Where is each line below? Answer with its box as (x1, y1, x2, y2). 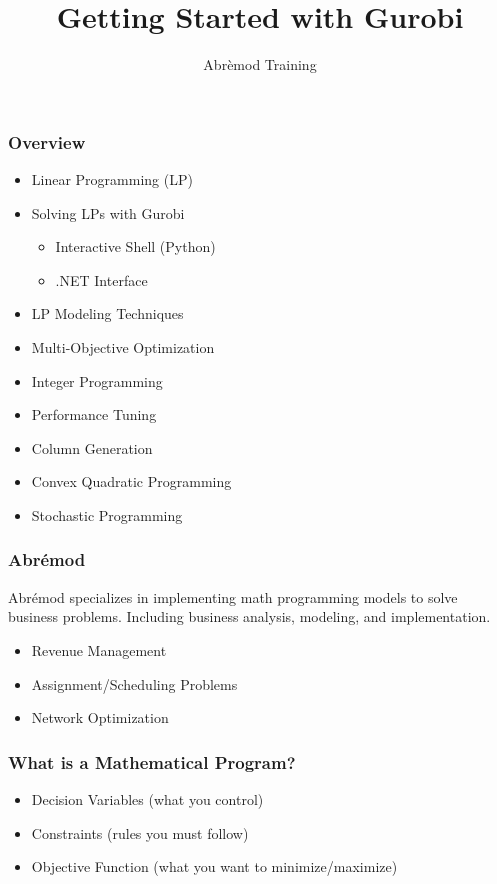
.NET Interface (55, 269, 148, 290)
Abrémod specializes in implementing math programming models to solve (8, 586, 458, 607)
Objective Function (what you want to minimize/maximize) (31, 856, 398, 877)
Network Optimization (31, 707, 169, 728)
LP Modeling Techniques (31, 303, 184, 324)
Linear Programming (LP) (31, 169, 193, 190)
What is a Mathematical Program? (8, 749, 296, 774)
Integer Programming (31, 370, 163, 391)
